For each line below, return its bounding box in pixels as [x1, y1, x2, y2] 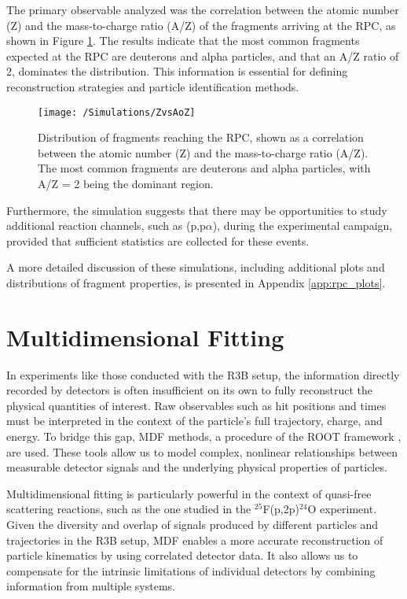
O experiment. [307, 501, 377, 517]
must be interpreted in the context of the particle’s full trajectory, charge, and [6, 412, 383, 429]
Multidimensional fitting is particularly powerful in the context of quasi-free [6, 485, 372, 501]
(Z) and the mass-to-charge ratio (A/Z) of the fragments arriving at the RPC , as [6, 17, 396, 33]
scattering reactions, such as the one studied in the [6, 501, 251, 517]
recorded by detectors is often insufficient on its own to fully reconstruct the [6, 382, 373, 398]
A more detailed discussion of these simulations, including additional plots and [6, 259, 385, 275]
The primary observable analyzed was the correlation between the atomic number [6, 2, 399, 17]
